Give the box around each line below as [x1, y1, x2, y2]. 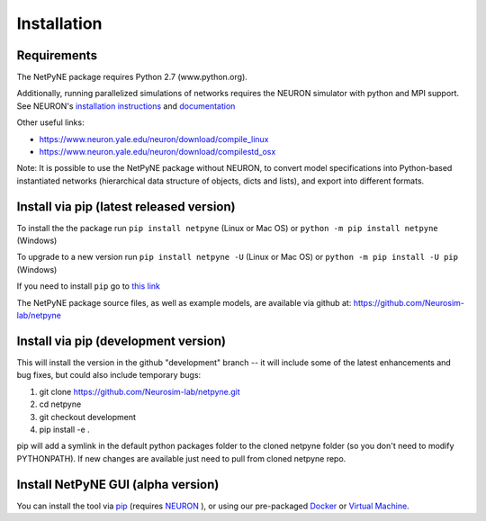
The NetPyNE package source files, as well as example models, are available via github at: [16, 297, 352, 308]
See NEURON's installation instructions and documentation [16, 100, 236, 112]
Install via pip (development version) [16, 333, 227, 348]
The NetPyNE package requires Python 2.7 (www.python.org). [16, 72, 247, 83]
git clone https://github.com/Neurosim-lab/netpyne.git [39, 386, 240, 397]
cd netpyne [39, 399, 82, 409]
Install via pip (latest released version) [16, 199, 236, 214]
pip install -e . [39, 424, 90, 435]
